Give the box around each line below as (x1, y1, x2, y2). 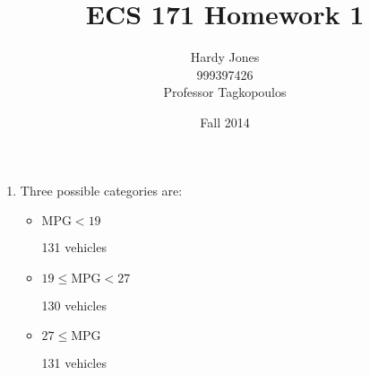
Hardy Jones (190, 48, 260, 66)
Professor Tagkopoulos (163, 83, 287, 101)
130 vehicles (41, 295, 107, 314)
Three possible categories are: (20, 180, 183, 199)
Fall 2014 (200, 112, 250, 131)
